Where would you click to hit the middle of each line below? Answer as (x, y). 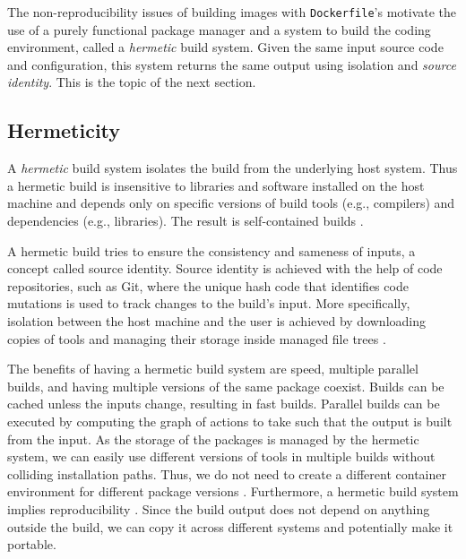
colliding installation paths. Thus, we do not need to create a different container (227, 473)
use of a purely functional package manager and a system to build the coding (219, 29)
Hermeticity (64, 130)
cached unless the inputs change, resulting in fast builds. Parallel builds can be (224, 404)
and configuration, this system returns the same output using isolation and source (232, 64)
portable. (32, 544)
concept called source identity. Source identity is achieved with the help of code (225, 268)
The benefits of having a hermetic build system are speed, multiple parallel (213, 369)
